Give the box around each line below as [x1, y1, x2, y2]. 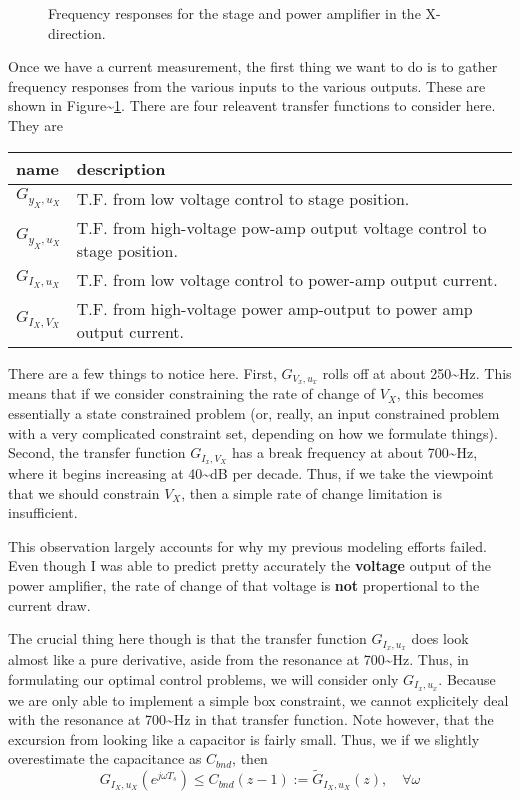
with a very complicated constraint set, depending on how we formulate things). [8, 422, 498, 443]
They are [8, 114, 63, 135]
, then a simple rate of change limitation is [181, 482, 442, 503]
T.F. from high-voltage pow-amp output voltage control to [76, 215, 487, 239]
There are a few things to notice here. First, [8, 362, 277, 383]
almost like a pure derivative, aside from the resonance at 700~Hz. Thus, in [8, 649, 469, 670]
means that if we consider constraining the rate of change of [8, 383, 376, 404]
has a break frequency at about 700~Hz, [231, 442, 478, 463]
